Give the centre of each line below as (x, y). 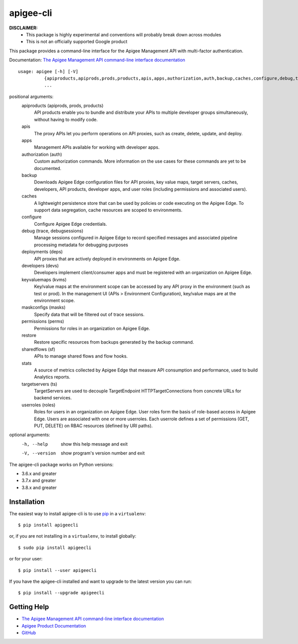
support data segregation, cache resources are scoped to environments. (108, 210)
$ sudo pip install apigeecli (55, 548)
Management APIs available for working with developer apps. (97, 147)
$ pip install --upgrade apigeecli (61, 593)
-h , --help (35, 444)
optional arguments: (30, 435)
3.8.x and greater (39, 487)
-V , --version (39, 453)
